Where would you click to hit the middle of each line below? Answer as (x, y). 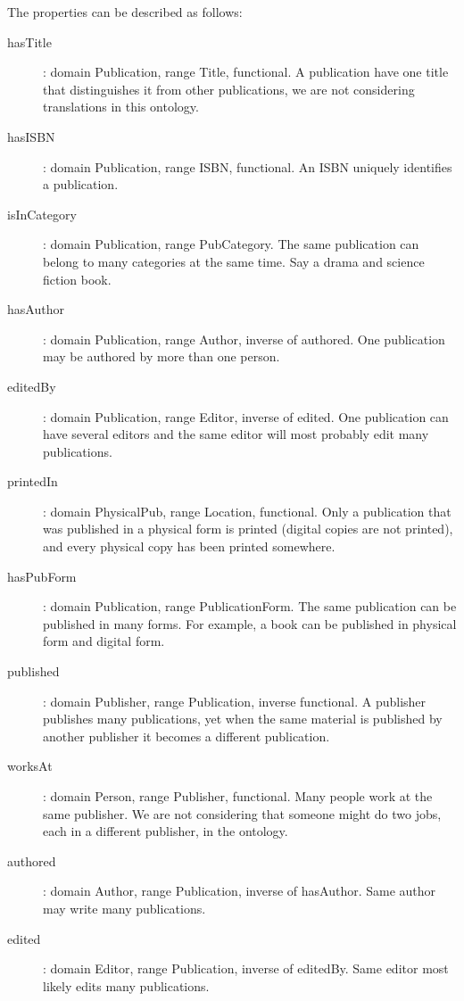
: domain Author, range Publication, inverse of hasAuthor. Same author (240, 891)
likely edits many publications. (126, 985)
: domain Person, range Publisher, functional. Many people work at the (238, 796)
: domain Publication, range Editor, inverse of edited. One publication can (246, 416)
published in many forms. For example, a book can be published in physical (250, 623)
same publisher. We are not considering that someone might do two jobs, (242, 813)
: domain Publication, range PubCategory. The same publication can (231, 244)
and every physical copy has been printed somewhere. (189, 546)
